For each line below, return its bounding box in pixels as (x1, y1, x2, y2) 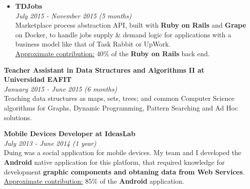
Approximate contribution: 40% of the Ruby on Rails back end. (15, 48, 210, 58)
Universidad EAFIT (4, 74, 72, 84)
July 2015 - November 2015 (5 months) (15, 10, 132, 20)
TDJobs (15, 1, 43, 11)
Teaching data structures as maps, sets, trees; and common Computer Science (4, 93, 235, 103)
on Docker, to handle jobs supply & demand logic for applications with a (15, 29, 232, 39)
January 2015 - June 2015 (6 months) (4, 83, 117, 94)
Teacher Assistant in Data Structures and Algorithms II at (4, 64, 205, 75)
